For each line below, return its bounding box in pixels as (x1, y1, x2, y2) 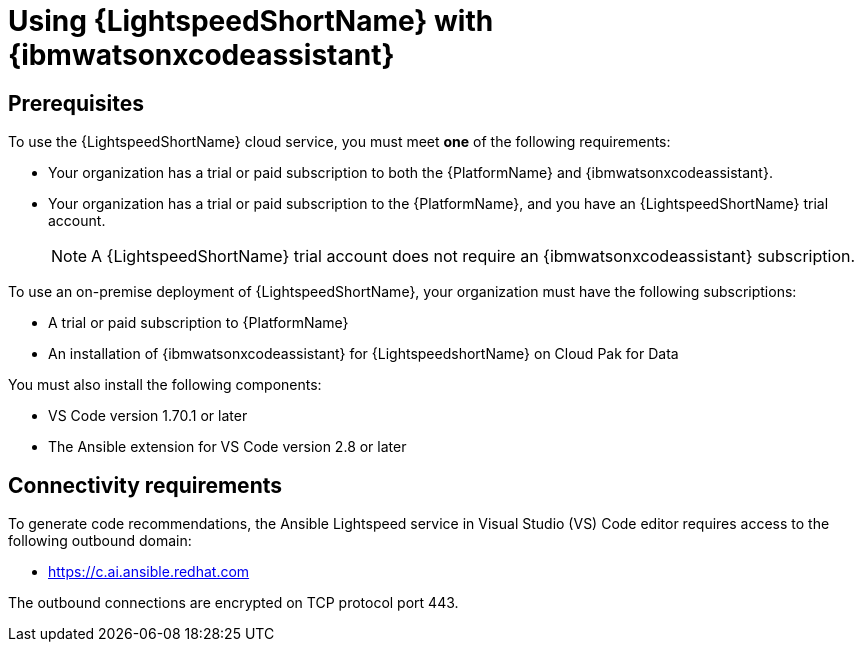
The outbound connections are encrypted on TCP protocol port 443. (8, 594, 459, 612)
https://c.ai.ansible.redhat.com (48, 563, 250, 581)
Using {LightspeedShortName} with (8, 4, 494, 38)
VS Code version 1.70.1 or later (48, 407, 248, 425)
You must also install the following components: (8, 376, 322, 394)
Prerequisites (8, 90, 144, 116)
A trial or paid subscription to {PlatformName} (48, 314, 349, 332)
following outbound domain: (8, 532, 192, 550)
